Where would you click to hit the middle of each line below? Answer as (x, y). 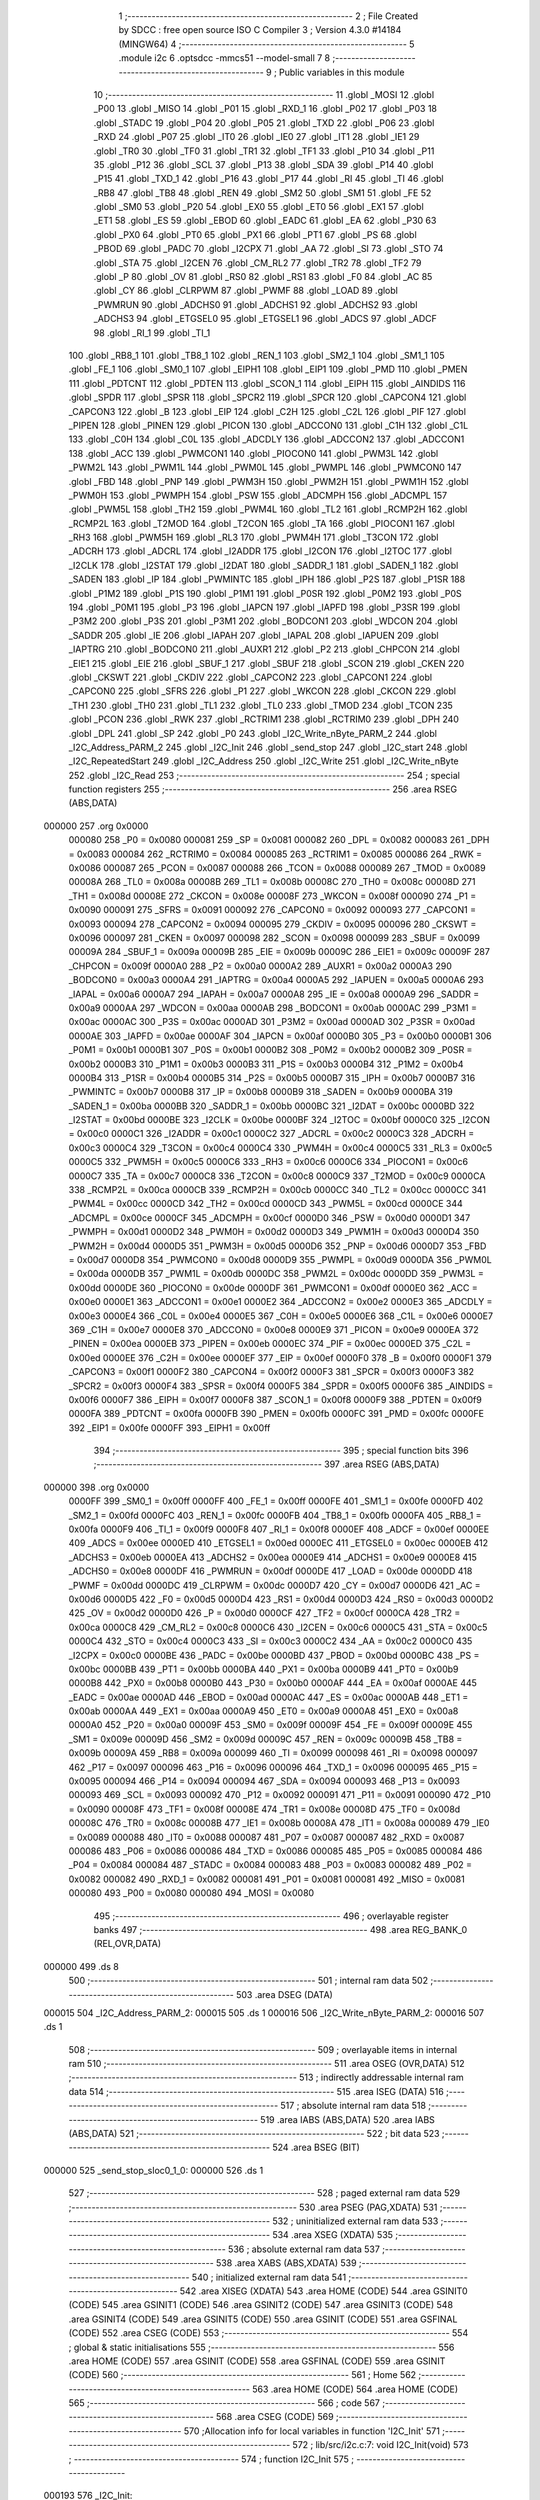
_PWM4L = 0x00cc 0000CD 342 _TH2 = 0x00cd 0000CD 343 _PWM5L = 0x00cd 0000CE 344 (266, 1204)
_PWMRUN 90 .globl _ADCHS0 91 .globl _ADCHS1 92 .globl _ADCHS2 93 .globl (255, 304)
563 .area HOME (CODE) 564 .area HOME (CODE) (355, 2389)
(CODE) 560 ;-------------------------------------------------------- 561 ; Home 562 (242, 2375)
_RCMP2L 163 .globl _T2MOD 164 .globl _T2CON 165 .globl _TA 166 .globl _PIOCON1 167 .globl (261, 523)
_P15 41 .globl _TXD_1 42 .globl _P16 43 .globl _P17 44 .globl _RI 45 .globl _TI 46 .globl (268, 179)
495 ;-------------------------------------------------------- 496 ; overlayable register (271, 1916)
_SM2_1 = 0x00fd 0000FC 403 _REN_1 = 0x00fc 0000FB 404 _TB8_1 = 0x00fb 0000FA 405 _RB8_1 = (275, 1515)
